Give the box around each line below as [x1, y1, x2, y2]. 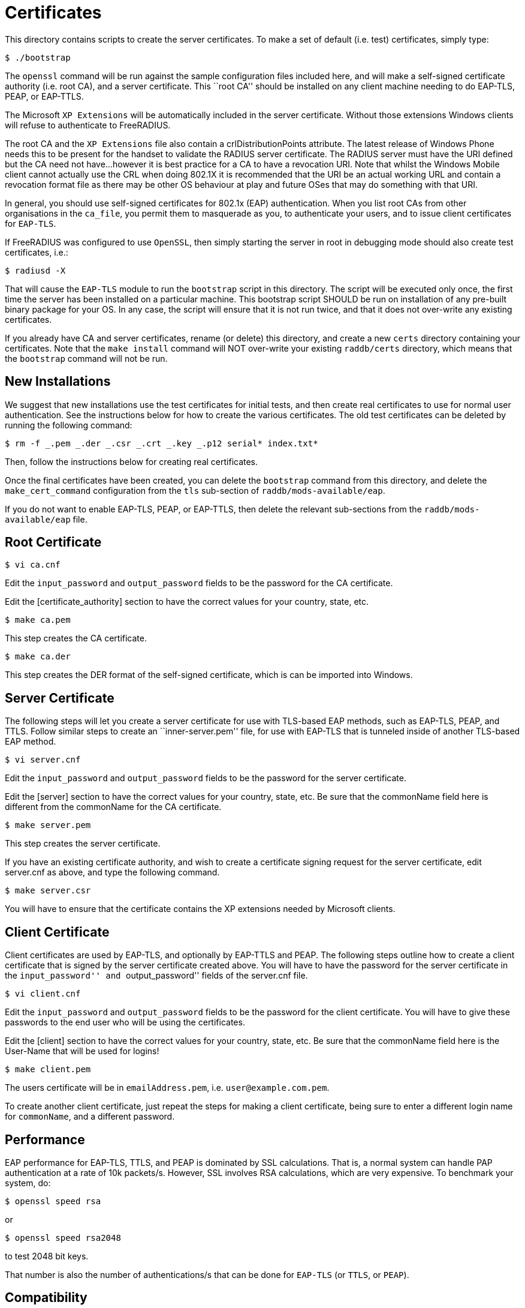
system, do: [5, 1177, 51, 1188]
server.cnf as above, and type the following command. [5, 867, 220, 878]
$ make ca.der [5, 652, 71, 662]
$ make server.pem [5, 820, 91, 830]
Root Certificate [5, 535, 102, 550]
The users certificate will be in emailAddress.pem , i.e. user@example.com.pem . [5, 1082, 330, 1093]
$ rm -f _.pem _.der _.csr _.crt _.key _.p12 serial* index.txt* [5, 438, 318, 448]
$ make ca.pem [5, 615, 71, 625]
